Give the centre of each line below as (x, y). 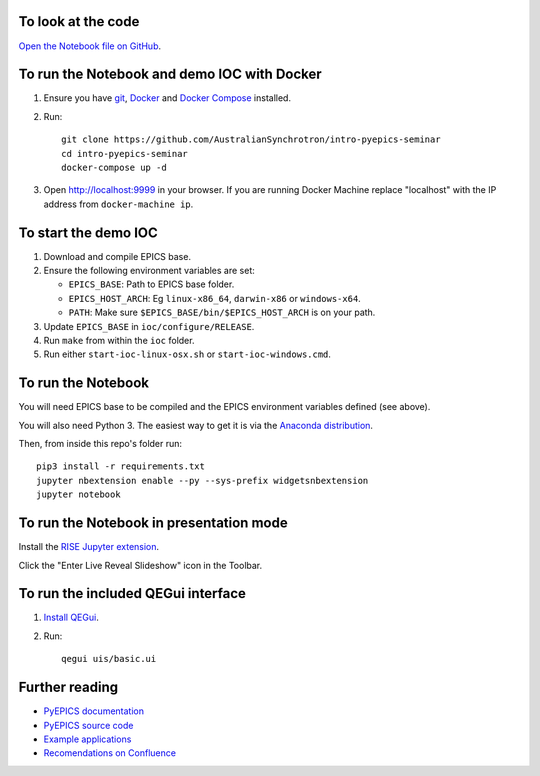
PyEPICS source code (88, 725)
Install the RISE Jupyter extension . (89, 547)
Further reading (68, 687)
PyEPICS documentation (94, 711)
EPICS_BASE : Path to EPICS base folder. (151, 284)
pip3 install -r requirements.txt (120, 466)
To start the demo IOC (88, 232)
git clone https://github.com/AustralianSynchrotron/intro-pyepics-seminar (251, 139)
